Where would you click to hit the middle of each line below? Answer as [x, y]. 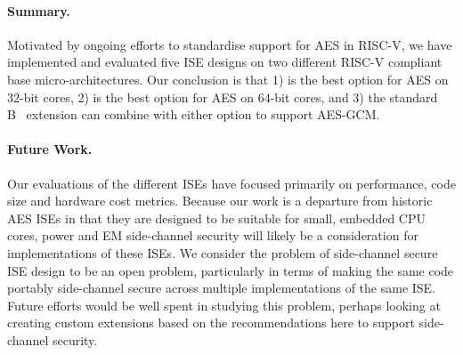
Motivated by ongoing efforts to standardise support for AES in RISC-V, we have [230, 44]
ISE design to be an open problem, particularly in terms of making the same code [231, 270]
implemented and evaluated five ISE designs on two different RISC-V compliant [225, 62]
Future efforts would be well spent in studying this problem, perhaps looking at [224, 305]
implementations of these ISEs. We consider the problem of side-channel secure [223, 252]
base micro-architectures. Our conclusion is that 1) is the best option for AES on [228, 79]
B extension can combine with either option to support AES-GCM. [194, 114]
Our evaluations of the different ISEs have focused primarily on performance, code [231, 183]
